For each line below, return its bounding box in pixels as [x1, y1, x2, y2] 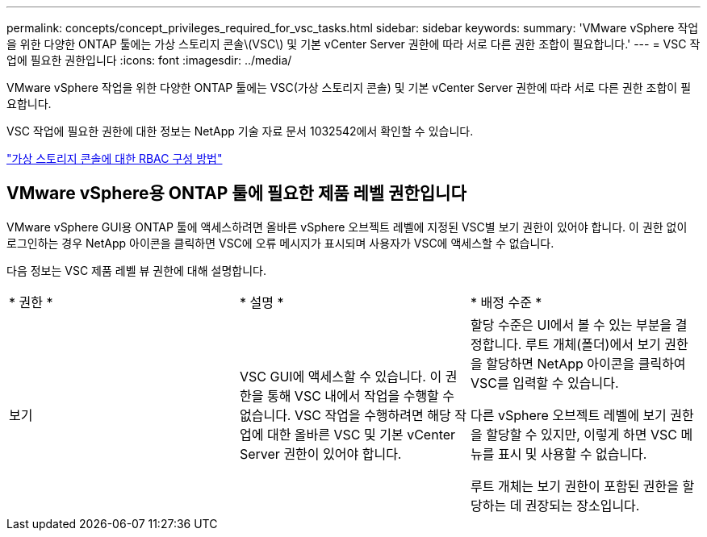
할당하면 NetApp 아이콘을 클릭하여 [486, 355, 686, 372]
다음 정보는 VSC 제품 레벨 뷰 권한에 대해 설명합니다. [6, 263, 267, 277]
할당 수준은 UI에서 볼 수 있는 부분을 [470, 316, 672, 333]
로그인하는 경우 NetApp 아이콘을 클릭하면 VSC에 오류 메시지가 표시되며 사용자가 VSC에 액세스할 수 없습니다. [6, 235, 554, 250]
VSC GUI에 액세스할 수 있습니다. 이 [239, 368, 442, 385]
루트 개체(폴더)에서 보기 [525, 335, 661, 352]
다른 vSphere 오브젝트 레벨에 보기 [470, 406, 667, 423]
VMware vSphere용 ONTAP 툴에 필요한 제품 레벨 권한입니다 [6, 183, 466, 204]
